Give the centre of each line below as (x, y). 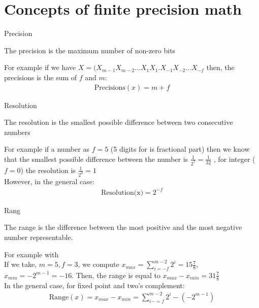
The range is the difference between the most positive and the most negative (123, 227)
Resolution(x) (122, 193)
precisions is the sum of (41, 77)
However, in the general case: (49, 181)
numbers (17, 132)
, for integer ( (234, 159)
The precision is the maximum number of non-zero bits (90, 50)
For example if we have (40, 67)
